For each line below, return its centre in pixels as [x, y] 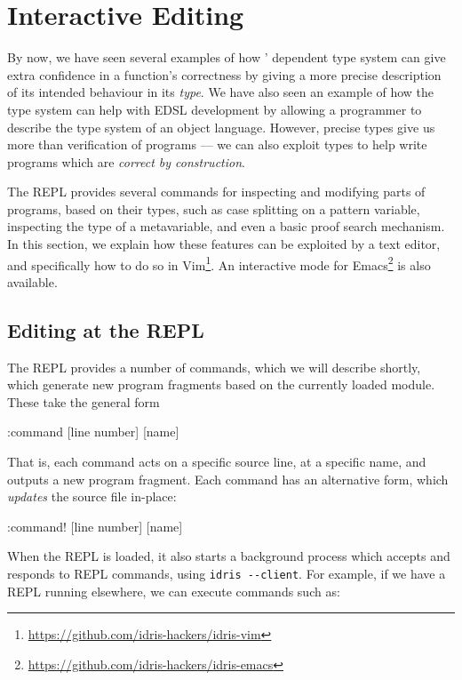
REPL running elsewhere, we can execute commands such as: [174, 591]
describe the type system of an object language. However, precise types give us [221, 127]
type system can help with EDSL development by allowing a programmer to [215, 109]
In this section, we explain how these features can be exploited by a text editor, [224, 244]
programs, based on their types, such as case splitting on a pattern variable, [214, 208]
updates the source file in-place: [92, 496]
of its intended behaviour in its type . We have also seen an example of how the [221, 92]
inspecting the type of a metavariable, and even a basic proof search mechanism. [226, 226]
